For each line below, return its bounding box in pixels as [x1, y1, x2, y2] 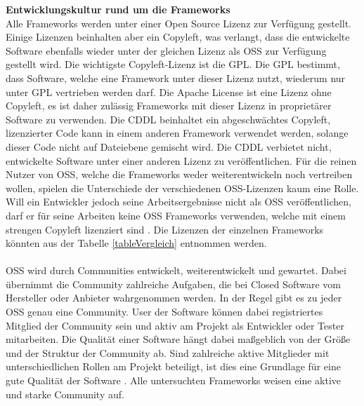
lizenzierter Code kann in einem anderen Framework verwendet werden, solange [6, 126, 349, 140]
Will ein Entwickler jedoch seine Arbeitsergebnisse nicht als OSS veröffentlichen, [6, 194, 351, 209]
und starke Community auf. [6, 386, 124, 401]
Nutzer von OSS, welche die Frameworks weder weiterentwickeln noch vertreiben [6, 167, 353, 182]
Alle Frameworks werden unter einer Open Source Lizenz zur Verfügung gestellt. [6, 15, 352, 30]
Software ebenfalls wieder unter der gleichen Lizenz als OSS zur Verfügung [6, 43, 327, 57]
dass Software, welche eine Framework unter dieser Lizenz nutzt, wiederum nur [6, 70, 346, 85]
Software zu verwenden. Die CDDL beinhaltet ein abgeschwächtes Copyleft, [6, 111, 331, 126]
